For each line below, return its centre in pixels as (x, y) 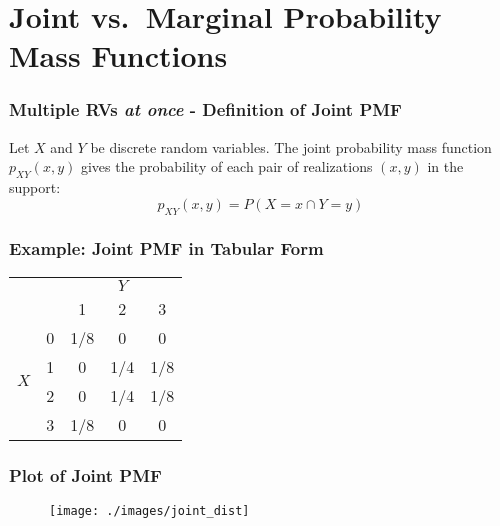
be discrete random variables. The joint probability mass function (291, 146)
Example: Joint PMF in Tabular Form (166, 248)
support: (35, 187)
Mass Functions (118, 55)
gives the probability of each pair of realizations (226, 166)
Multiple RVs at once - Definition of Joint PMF (205, 109)
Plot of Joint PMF (85, 474)
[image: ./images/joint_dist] (149, 511)
